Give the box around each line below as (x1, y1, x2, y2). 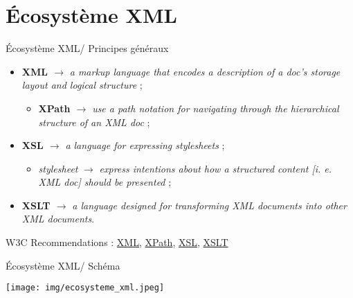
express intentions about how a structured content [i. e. (99, 161, 332, 175)
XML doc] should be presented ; (38, 175, 172, 189)
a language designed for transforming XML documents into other (72, 198, 347, 212)
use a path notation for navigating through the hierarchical (92, 100, 339, 115)
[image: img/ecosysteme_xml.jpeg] (6, 283, 165, 293)
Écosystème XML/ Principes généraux (6, 41, 169, 55)
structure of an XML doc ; (38, 114, 150, 129)
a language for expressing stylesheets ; (65, 138, 225, 152)
